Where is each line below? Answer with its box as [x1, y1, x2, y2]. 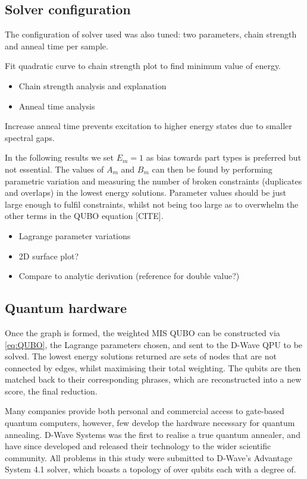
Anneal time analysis [18, 99, 95, 112]
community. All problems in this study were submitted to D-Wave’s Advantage [5, 451, 293, 464]
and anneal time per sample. [5, 39, 108, 52]
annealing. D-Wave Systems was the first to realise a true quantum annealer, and [5, 428, 300, 440]
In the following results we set [5, 151, 114, 164]
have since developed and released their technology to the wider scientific [5, 440, 271, 452]
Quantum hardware [5, 299, 127, 317]
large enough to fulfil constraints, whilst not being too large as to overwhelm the [5, 198, 299, 210]
